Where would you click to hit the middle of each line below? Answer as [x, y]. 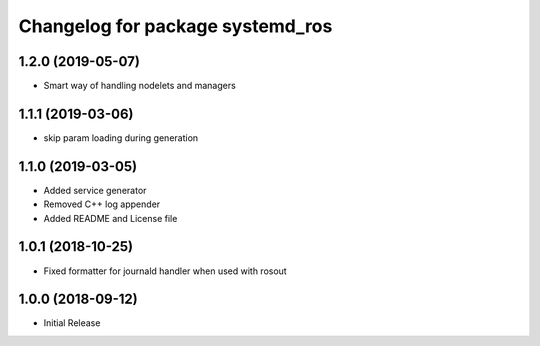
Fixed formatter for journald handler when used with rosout [165, 271]
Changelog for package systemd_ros [175, 26]
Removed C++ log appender [102, 204]
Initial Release [72, 323]
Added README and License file [110, 218]
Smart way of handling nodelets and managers [140, 86]
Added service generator [95, 190]
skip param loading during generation [121, 137]
